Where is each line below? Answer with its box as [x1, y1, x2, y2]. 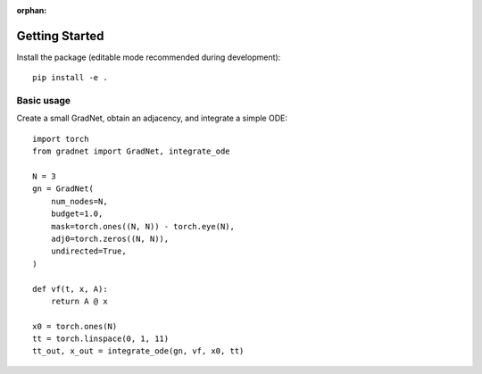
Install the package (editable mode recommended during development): [16, 52, 281, 62]
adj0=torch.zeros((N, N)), [50, 233, 170, 244]
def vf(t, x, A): [32, 284, 108, 294]
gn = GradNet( [32, 184, 94, 194]
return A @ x [50, 295, 108, 306]
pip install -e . [32, 72, 108, 83]
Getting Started [16, 28, 104, 44]
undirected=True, [50, 246, 127, 256]
